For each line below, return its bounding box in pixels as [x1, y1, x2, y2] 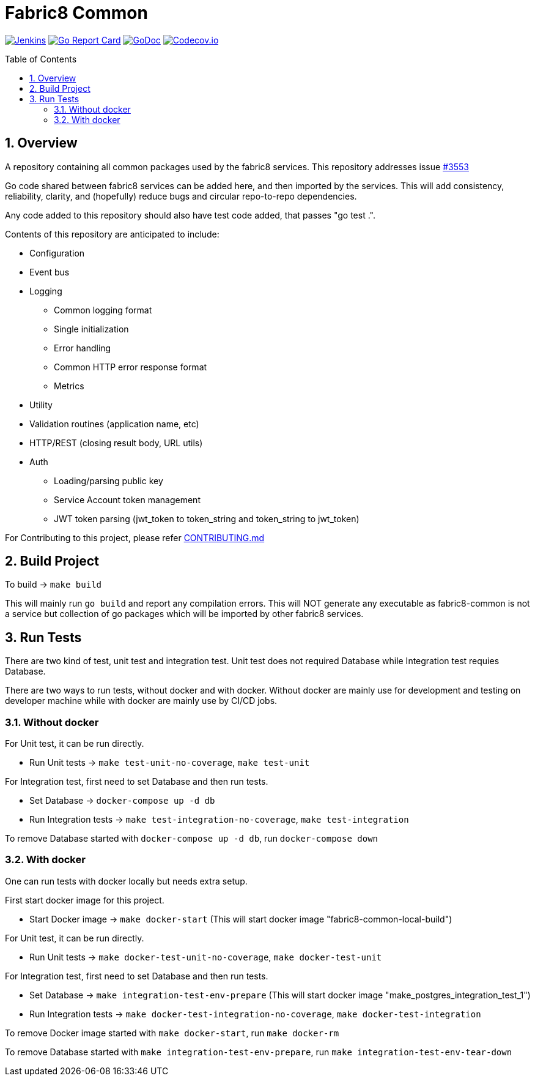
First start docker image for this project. [5, 894, 164, 905]
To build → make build [5, 579, 102, 590]
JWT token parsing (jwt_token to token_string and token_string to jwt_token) [54, 513, 360, 524]
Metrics [54, 380, 84, 391]
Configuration [29, 247, 85, 258]
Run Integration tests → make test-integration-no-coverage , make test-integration [29, 814, 409, 825]
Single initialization [54, 323, 129, 334]
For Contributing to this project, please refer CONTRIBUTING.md [5, 532, 265, 543]
